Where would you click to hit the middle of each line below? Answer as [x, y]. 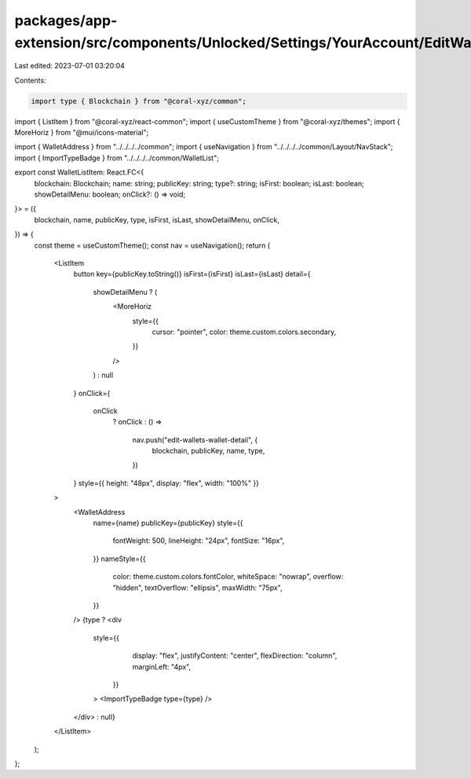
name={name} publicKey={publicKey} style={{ [168, 523]
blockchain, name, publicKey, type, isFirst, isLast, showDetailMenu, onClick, [157, 219]
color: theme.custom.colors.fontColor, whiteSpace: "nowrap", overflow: [228, 577]
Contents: [30, 80]
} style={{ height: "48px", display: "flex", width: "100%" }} [166, 483]
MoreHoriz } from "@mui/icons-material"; [82, 133]
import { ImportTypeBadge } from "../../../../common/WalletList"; [117, 158]
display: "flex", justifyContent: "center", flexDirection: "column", [235, 655]
